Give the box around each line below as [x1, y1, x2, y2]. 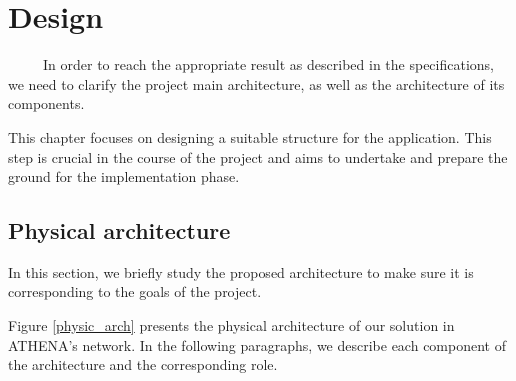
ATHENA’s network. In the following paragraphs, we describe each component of [8, 334, 506, 355]
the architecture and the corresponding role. [8, 354, 278, 375]
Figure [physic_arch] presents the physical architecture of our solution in [8, 315, 455, 336]
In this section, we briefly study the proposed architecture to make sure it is [8, 261, 474, 282]
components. [8, 93, 85, 114]
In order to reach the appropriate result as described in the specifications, [42, 54, 494, 75]
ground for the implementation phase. [8, 166, 240, 187]
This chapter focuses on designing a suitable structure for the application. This [8, 126, 492, 147]
